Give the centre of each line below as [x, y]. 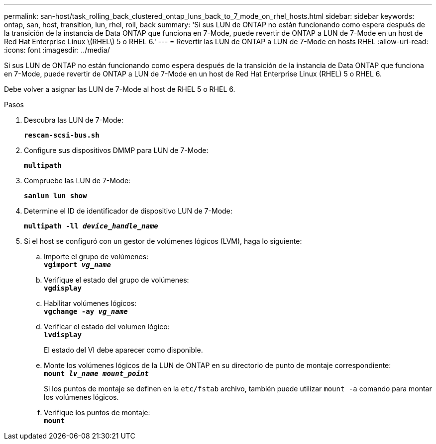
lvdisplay [63, 335]
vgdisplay [63, 288]
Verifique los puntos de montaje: [97, 412]
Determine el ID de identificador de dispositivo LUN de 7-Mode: [128, 211]
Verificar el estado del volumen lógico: [107, 327]
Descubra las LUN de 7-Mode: [74, 120]
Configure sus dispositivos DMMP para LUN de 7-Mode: [116, 150]
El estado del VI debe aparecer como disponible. [123, 350]
